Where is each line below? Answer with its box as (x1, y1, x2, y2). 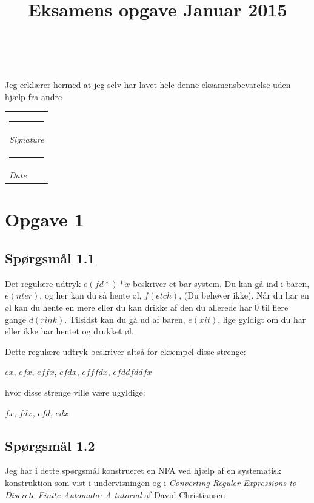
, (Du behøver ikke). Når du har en (179, 289, 309, 302)
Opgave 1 (5, 207, 84, 232)
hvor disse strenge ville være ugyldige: (5, 386, 145, 399)
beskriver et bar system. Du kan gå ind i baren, (132, 277, 310, 289)
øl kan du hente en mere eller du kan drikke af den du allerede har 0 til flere (5, 301, 289, 314)
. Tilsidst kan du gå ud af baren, (64, 312, 185, 325)
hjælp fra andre (5, 90, 62, 103)
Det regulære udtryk (5, 277, 81, 289)
